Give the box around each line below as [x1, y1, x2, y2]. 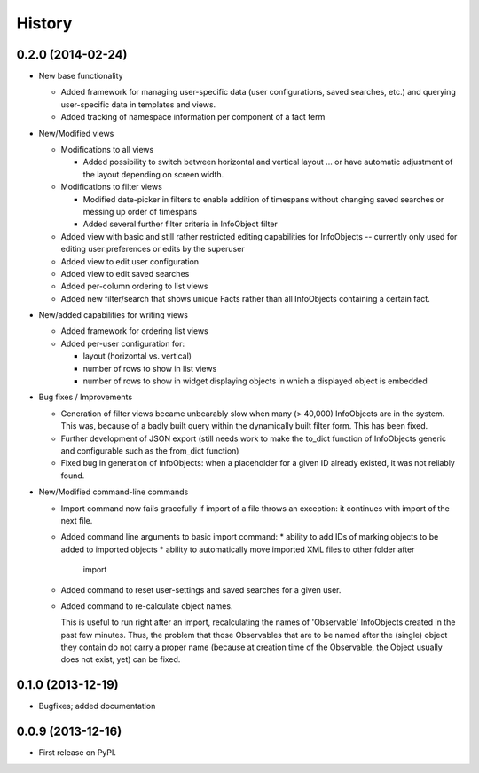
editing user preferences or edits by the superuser [60, 244, 245, 255]
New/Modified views [38, 128, 114, 138]
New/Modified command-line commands [38, 486, 189, 497]
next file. [60, 515, 93, 525]
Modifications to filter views [60, 182, 163, 193]
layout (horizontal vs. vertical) [82, 351, 192, 361]
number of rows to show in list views [82, 363, 217, 374]
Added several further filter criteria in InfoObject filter [82, 218, 279, 230]
